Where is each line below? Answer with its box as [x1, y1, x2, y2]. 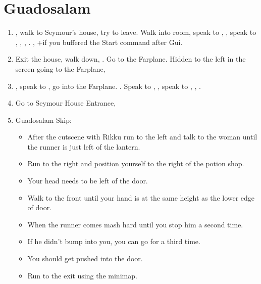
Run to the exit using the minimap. [27, 270, 137, 280]
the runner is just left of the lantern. [27, 141, 140, 152]
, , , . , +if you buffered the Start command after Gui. [15, 36, 183, 47]
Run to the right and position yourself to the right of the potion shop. [27, 158, 244, 169]
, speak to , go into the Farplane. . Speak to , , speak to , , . [15, 80, 201, 91]
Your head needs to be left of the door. [27, 175, 148, 186]
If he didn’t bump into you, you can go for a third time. [27, 236, 200, 247]
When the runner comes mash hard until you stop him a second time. [27, 219, 243, 229]
